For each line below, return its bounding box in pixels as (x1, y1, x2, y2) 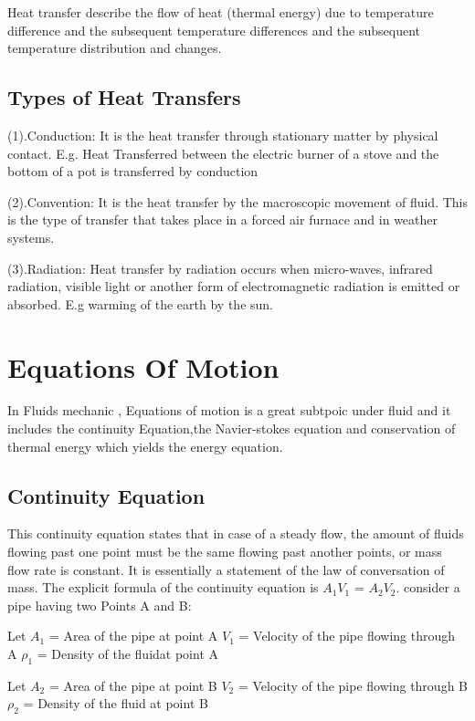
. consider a (396, 578, 460, 597)
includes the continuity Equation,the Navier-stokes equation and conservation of (7, 419, 456, 438)
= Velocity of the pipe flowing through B (237, 675, 469, 695)
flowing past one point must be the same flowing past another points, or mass (7, 542, 442, 561)
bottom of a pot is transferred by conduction (7, 162, 259, 181)
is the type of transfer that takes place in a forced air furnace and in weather (7, 210, 438, 229)
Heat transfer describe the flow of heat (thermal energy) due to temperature (7, 3, 434, 21)
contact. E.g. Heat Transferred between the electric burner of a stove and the (7, 143, 439, 162)
